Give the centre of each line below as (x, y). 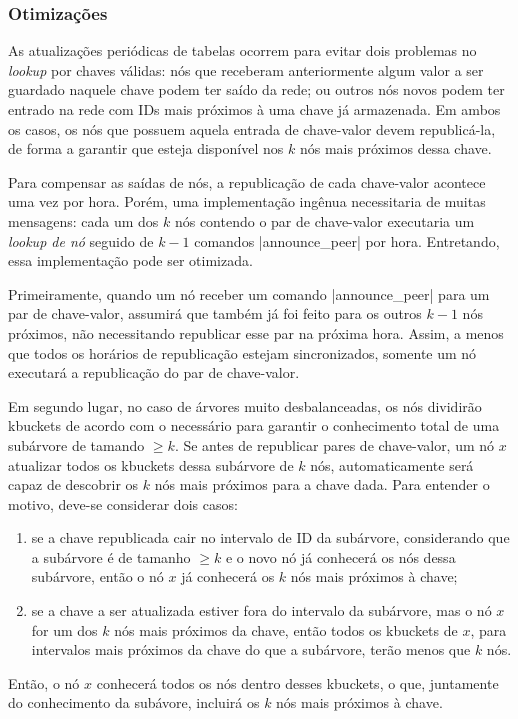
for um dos (64, 629)
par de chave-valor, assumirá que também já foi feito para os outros (215, 313)
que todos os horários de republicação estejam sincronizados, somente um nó (242, 352)
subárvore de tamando (76, 444)
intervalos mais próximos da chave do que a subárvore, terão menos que (251, 649)
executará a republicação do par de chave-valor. (154, 372)
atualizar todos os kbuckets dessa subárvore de (151, 464)
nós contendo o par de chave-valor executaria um (324, 220)
